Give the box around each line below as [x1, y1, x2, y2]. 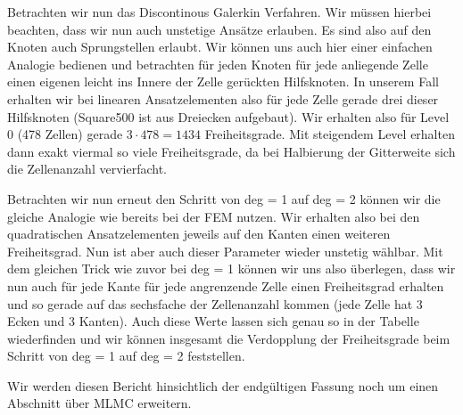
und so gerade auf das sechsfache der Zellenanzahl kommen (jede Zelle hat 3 [7, 294, 423, 313]
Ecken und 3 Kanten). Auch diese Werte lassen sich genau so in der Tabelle [7, 312, 419, 330]
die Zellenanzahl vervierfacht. [7, 159, 167, 178]
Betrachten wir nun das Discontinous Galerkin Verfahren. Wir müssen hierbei [7, 3, 432, 20]
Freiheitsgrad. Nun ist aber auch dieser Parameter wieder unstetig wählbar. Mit [7, 241, 443, 260]
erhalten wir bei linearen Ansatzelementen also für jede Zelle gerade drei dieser [7, 89, 439, 108]
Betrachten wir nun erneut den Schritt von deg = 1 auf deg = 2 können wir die [7, 189, 441, 207]
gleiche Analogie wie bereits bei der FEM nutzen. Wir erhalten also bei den [7, 207, 420, 225]
